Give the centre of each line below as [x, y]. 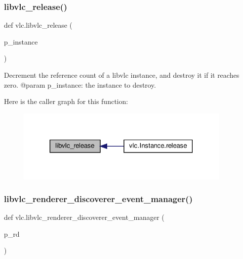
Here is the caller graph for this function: [66, 101]
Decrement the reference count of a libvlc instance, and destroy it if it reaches [122, 75]
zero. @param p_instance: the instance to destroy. [80, 84]
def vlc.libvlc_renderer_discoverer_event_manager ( [84, 217]
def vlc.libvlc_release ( [38, 25]
